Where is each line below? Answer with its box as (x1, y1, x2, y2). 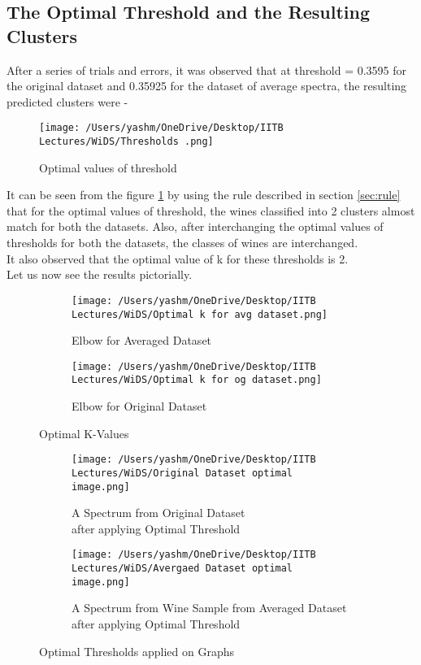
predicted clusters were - (7, 93, 128, 110)
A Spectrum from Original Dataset (72, 504, 245, 521)
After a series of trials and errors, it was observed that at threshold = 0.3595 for (7, 61, 407, 78)
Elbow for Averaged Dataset (72, 332, 212, 349)
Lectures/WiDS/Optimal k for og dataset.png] (72, 374, 322, 386)
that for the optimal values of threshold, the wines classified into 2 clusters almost (7, 202, 415, 219)
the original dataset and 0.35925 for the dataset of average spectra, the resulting (7, 77, 407, 94)
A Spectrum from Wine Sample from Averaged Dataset (72, 599, 347, 616)
